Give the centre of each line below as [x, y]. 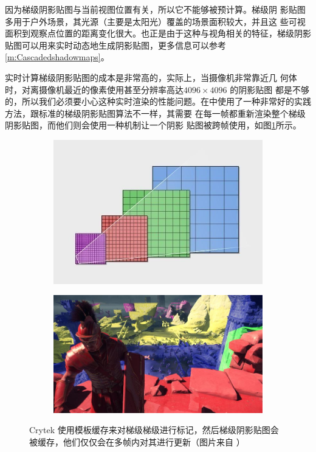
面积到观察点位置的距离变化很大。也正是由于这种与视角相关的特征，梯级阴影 [158, 33]
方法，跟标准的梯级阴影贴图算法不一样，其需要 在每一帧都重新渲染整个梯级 [155, 113]
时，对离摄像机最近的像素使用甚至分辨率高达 [94, 89]
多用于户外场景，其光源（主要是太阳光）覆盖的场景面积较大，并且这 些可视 [155, 21]
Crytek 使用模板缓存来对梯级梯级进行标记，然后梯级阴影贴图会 [154, 430]
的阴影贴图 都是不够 [270, 89]
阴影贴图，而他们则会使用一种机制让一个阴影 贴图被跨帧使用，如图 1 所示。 [153, 125]
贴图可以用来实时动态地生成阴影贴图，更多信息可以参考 [115, 45]
